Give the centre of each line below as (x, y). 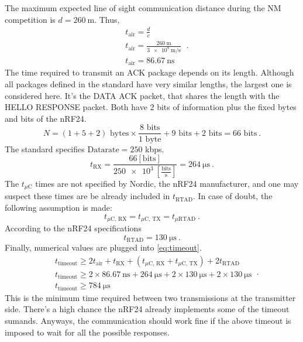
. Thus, (107, 19)
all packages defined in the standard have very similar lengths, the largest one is (148, 84)
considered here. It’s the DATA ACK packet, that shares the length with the (142, 95)
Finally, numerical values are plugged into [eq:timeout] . (103, 247)
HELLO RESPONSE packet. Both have (76, 107)
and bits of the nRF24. (46, 118)
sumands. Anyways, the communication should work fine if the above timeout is (148, 320)
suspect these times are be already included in (87, 196)
